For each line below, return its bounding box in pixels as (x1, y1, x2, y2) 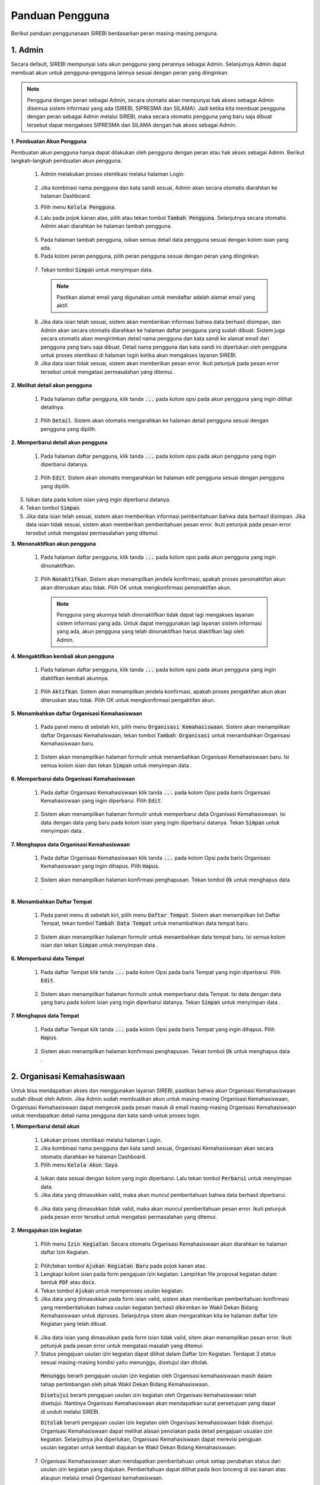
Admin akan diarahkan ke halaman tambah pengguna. (40, 223, 172, 230)
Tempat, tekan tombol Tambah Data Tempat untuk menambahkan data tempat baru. (40, 920, 249, 927)
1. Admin (11, 45, 44, 55)
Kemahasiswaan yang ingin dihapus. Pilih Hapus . (40, 862, 160, 870)
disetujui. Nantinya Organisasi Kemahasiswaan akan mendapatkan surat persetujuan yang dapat (40, 1399, 276, 1407)
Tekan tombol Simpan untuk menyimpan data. (40, 266, 153, 273)
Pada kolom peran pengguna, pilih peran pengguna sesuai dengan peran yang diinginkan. (40, 252, 260, 260)
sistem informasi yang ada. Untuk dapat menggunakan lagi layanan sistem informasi (56, 620, 262, 627)
